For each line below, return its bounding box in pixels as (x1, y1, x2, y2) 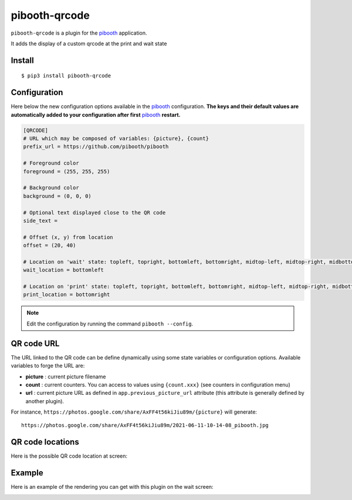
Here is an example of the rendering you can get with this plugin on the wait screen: (11, 484, 214, 491)
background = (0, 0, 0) (23, 193, 92, 199)
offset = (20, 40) (23, 242, 76, 249)
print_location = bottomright (23, 291, 110, 298)
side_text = (23, 217, 58, 224)
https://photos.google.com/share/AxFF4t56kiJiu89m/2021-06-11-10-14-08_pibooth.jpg (21, 422, 269, 429)
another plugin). (25, 397, 65, 405)
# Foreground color (23, 160, 79, 167)
